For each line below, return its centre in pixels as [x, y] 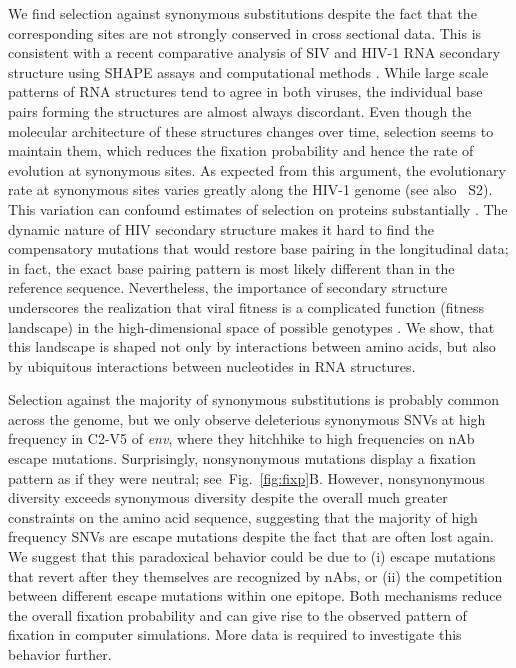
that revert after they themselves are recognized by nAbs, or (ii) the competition [255, 575]
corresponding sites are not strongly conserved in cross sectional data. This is [245, 32]
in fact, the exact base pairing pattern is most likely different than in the [231, 267]
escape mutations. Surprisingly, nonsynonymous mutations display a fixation [242, 458]
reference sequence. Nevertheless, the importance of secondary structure [228, 287]
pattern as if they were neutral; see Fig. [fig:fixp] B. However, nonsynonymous [246, 477]
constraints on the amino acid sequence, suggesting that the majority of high [243, 516]
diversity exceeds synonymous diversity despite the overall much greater [228, 497]
